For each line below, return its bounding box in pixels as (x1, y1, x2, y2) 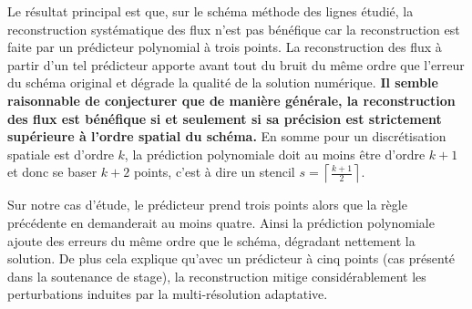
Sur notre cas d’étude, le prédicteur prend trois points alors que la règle (7, 195, 407, 214)
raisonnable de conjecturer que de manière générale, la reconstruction (7, 90, 456, 109)
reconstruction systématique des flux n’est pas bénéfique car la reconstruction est (7, 19, 460, 38)
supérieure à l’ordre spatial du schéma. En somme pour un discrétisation (7, 127, 446, 146)
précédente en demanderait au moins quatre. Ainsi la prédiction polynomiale (7, 212, 435, 232)
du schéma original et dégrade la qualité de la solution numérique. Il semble (7, 73, 438, 92)
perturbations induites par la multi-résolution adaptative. (7, 284, 328, 304)
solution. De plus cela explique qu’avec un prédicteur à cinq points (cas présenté (7, 249, 456, 268)
